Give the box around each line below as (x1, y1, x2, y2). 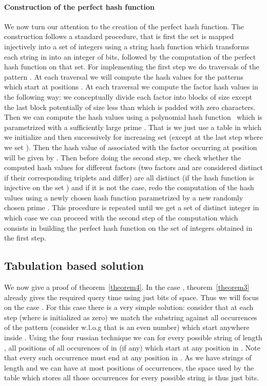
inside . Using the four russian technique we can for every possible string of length (4, 332, 262, 343)
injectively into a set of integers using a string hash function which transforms (4, 41, 250, 51)
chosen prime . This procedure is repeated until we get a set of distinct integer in (4, 202, 259, 213)
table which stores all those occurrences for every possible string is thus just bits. (4, 372, 259, 383)
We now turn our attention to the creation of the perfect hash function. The (4, 21, 244, 31)
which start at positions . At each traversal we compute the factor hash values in (4, 81, 258, 92)
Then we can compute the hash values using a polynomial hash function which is (4, 112, 262, 122)
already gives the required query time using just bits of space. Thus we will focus (4, 291, 259, 302)
